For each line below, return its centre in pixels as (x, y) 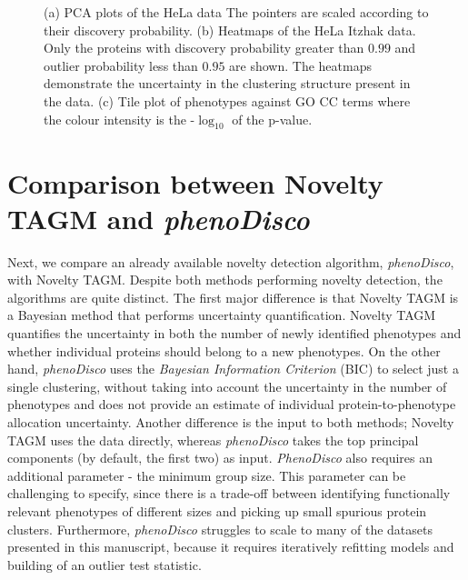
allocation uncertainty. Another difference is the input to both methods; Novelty (231, 422)
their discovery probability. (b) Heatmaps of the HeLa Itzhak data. (230, 30)
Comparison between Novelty (195, 182)
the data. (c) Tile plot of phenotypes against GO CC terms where (227, 100)
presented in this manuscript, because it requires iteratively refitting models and (231, 547)
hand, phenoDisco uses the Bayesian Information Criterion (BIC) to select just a (233, 369)
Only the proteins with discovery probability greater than (204, 48)
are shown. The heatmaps (300, 65)
